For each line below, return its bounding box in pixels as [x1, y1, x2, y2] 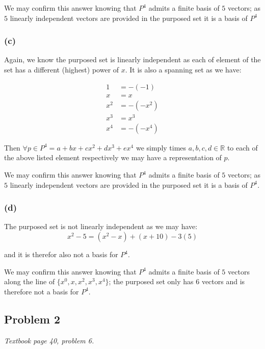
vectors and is [201, 276, 245, 287]
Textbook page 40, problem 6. [4, 335, 94, 345]
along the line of [4, 276, 55, 287]
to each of [227, 142, 258, 153]
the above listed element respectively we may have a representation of [4, 152, 222, 163]
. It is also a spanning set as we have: [125, 64, 242, 74]
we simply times [136, 142, 187, 153]
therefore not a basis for [4, 286, 79, 296]
